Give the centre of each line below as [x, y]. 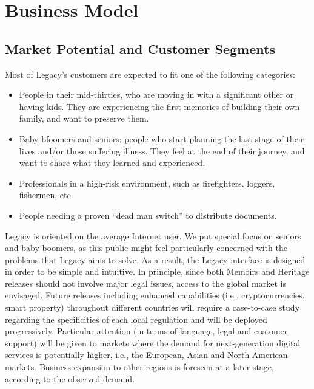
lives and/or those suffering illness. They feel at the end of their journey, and [162, 150]
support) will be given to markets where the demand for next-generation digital [153, 343]
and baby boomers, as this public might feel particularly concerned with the [146, 248]
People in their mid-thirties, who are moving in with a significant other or [156, 95]
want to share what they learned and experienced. [112, 163]
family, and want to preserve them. [84, 118]
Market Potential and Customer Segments [140, 48]
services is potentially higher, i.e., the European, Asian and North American [146, 355]
